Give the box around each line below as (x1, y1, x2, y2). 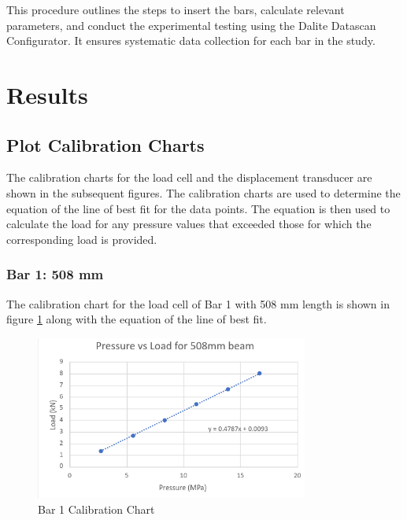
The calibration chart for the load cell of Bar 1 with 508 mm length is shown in (6, 295, 390, 312)
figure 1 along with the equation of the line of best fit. (6, 311, 267, 327)
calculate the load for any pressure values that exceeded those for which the (6, 216, 372, 232)
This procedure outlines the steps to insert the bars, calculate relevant (6, 2, 345, 17)
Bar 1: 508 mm (6, 264, 104, 284)
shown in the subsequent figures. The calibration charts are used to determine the (6, 184, 401, 201)
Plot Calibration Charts (6, 132, 205, 157)
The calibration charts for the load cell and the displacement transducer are (6, 169, 372, 186)
